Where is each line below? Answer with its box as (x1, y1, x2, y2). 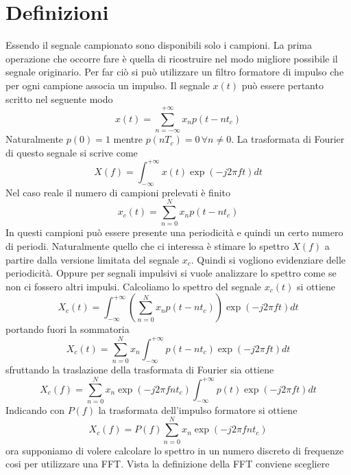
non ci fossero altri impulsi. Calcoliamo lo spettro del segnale (5, 279, 262, 293)
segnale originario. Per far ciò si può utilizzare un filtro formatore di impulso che (5, 65, 344, 79)
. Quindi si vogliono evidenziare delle (191, 252, 346, 266)
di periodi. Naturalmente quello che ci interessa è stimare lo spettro (5, 239, 289, 253)
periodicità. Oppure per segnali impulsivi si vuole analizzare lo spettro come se (5, 266, 337, 280)
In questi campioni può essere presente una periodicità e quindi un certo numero (5, 225, 343, 240)
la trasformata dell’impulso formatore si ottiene (98, 402, 298, 417)
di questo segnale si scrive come (5, 145, 138, 159)
